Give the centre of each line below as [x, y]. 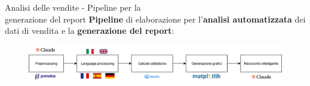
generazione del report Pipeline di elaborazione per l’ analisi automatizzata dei [155, 19]
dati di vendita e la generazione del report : [90, 31]
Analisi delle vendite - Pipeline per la [73, 7]
